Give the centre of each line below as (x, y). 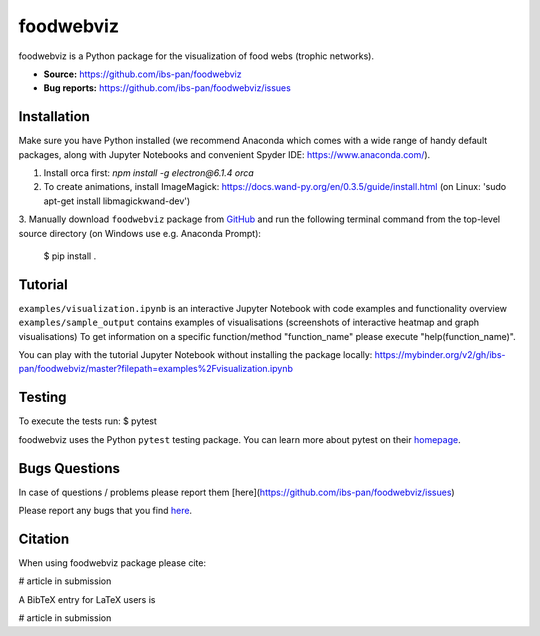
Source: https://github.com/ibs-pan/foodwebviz (142, 74)
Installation (54, 116)
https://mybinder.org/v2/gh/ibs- (440, 355)
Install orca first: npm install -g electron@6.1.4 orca (148, 173)
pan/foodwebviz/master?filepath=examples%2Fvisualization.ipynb (156, 369)
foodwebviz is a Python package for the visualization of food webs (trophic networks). (196, 56)
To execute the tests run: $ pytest (87, 421)
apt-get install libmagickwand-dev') (117, 201)
